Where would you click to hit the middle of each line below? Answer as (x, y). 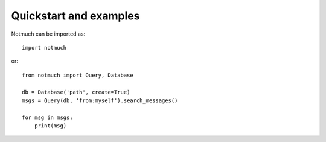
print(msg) (50, 126)
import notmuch (44, 47)
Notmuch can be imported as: (48, 34)
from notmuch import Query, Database (78, 75)
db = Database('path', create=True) (76, 92)
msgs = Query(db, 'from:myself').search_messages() (100, 100)
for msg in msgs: (47, 117)
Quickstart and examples (75, 16)
